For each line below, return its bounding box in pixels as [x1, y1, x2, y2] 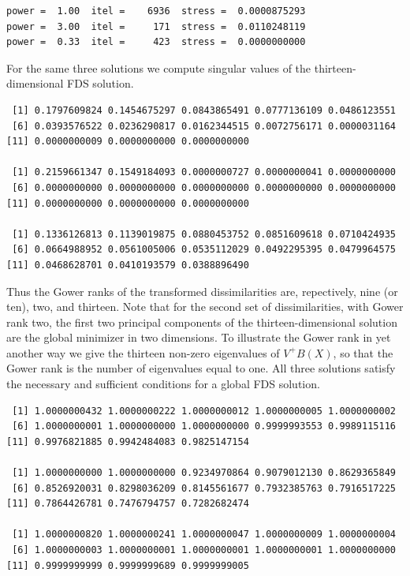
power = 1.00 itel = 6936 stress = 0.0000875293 [6, 6, 306, 17]
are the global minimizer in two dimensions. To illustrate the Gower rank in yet [6, 329, 391, 346]
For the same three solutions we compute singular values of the [6, 59, 311, 76]
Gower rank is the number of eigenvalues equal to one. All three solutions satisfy [6, 360, 396, 376]
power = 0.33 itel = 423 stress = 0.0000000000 [6, 36, 306, 48]
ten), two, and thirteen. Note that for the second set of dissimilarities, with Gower [6, 298, 404, 315]
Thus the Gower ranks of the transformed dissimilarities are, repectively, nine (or [6, 282, 398, 299]
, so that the [333, 344, 393, 361]
